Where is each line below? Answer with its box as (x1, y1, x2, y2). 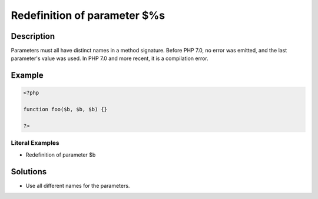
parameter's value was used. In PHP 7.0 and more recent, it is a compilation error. (11, 55, 208, 62)
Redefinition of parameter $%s (11, 9, 165, 22)
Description (11, 31, 55, 41)
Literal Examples (11, 139, 59, 147)
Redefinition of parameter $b (25, 151, 96, 158)
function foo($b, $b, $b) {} (23, 106, 108, 113)
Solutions (11, 167, 47, 177)
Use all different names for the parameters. (25, 182, 130, 189)
